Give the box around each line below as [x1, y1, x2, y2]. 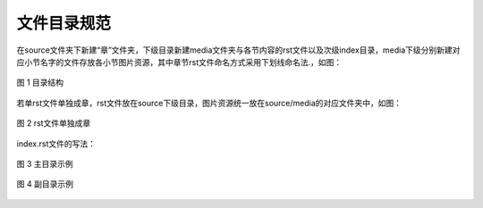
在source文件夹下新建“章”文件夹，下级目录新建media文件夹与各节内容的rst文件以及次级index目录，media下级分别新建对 [16, 45, 461, 55]
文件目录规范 [16, 13, 112, 33]
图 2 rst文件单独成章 [16, 118, 91, 129]
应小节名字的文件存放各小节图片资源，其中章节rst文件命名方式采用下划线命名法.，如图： [16, 56, 343, 67]
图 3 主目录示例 [16, 158, 73, 169]
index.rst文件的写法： [16, 138, 96, 149]
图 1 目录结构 [16, 77, 64, 88]
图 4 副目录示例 [16, 179, 73, 189]
